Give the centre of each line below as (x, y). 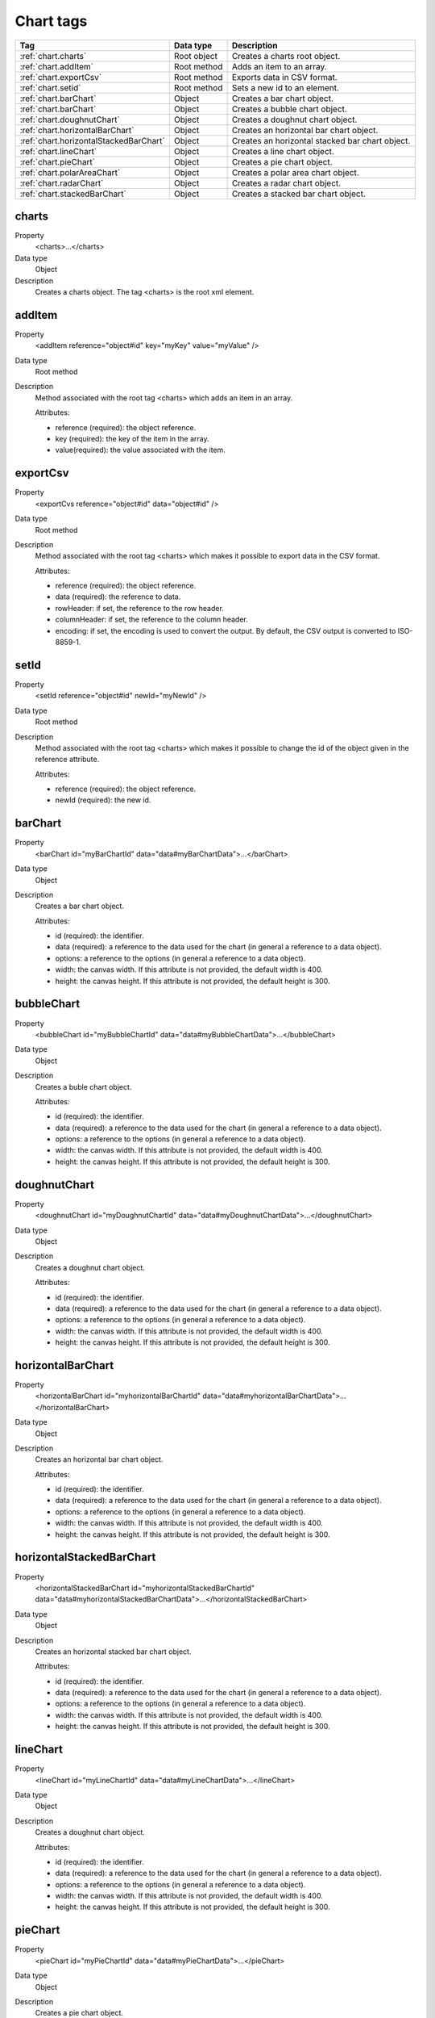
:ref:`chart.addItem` (57, 66)
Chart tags (51, 21)
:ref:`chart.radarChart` (62, 183)
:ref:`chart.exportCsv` (61, 77)
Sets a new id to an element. (286, 87)
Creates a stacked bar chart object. (298, 194)
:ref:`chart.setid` (50, 87)
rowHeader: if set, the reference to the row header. (140, 608)
